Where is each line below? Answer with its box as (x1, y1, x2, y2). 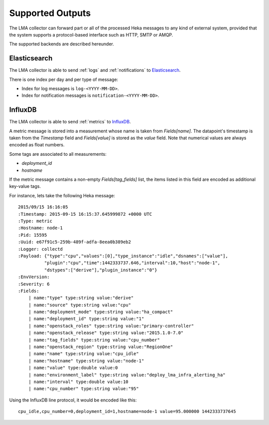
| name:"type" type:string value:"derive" (28, 295, 134, 301)
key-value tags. (9, 183, 41, 189)
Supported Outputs (9, 7, 91, 18)
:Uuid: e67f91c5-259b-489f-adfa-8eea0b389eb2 (18, 239, 132, 245)
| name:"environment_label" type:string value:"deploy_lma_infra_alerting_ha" (28, 372, 226, 378)
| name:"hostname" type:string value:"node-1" (28, 358, 144, 364)
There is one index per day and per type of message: (9, 76, 119, 82)
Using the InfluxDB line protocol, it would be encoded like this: (9, 397, 137, 403)
